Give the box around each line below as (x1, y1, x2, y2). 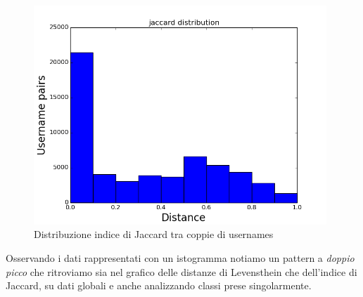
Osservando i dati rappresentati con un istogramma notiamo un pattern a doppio (6, 250, 355, 265)
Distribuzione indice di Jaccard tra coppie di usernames (34, 227, 274, 242)
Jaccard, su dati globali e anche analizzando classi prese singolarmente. (6, 278, 312, 293)
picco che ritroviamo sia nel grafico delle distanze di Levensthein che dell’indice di (6, 264, 357, 279)
